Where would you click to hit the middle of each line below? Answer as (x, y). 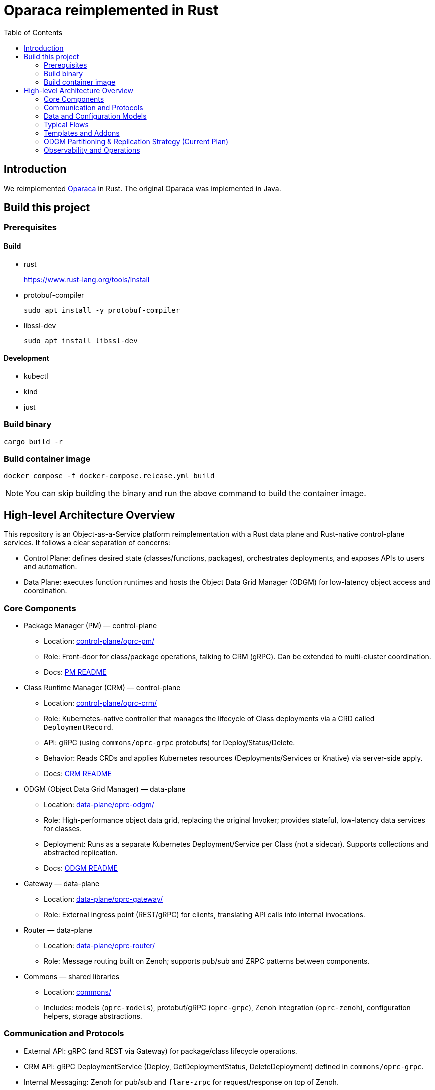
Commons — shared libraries (72, 976)
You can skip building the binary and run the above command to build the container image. (196, 494)
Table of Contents (33, 32)
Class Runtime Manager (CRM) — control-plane (102, 687)
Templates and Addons (82, 133)
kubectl (36, 376)
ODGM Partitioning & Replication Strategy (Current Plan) (136, 141)
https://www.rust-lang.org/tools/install (87, 279)
